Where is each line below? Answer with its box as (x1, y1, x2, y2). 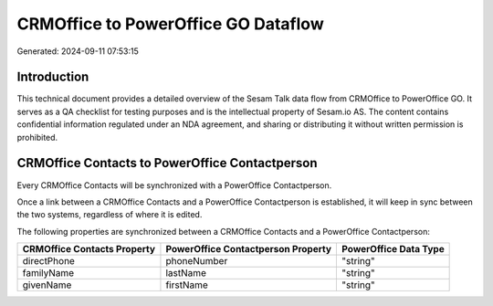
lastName (165, 267, 207, 280)
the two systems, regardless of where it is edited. (16, 209, 203, 220)
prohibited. (16, 132, 58, 142)
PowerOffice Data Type (341, 243, 445, 256)
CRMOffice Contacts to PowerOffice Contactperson (16, 155, 318, 171)
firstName (165, 279, 209, 291)
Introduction (16, 69, 89, 85)
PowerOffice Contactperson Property (165, 243, 332, 256)
